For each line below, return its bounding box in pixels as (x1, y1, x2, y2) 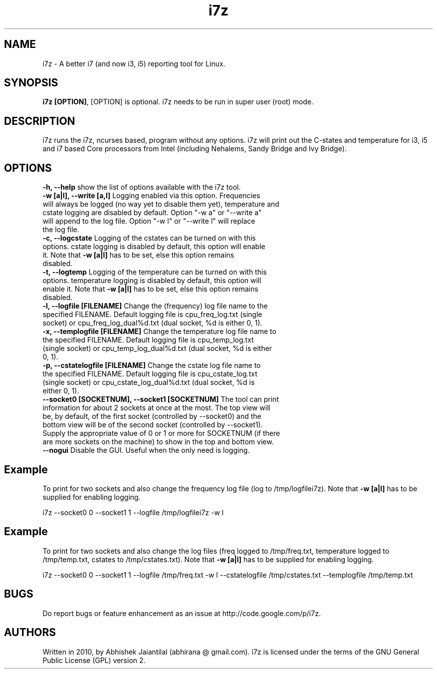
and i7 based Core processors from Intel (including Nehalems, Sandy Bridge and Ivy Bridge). (42, 144, 347, 153)
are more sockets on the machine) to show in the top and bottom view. (42, 437, 274, 446)
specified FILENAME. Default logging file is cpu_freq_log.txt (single (42, 310, 262, 319)
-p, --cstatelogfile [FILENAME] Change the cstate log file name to (42, 361, 261, 370)
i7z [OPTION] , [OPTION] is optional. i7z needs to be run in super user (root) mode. (42, 97, 314, 106)
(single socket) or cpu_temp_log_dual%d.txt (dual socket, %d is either (42, 344, 272, 353)
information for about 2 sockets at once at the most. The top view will (42, 403, 270, 412)
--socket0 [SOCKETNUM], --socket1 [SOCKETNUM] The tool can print (42, 395, 279, 404)
